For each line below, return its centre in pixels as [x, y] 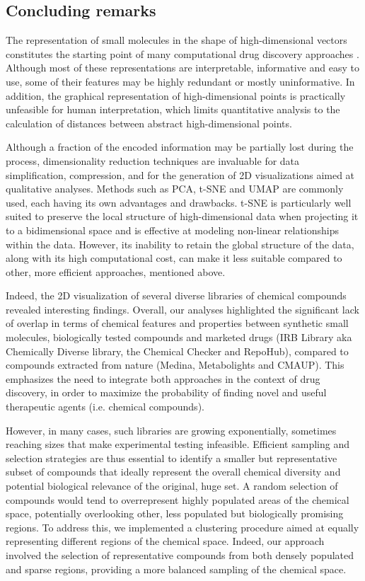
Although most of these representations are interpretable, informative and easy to [182, 68]
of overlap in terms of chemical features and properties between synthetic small [177, 323]
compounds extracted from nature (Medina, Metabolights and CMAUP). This [175, 365]
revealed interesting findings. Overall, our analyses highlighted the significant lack [182, 309]
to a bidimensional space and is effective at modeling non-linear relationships [173, 230]
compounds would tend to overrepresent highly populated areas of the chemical [178, 499]
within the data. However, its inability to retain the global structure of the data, [180, 244]
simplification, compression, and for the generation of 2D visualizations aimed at [180, 174]
